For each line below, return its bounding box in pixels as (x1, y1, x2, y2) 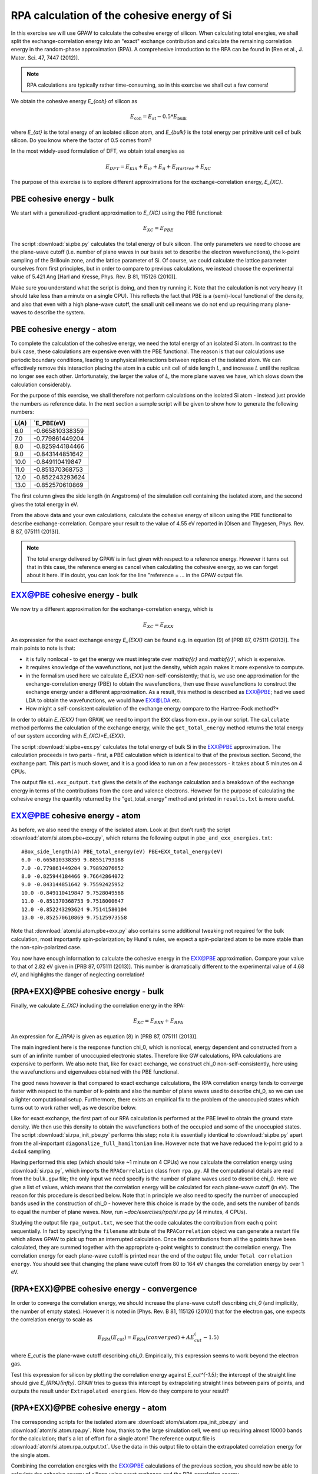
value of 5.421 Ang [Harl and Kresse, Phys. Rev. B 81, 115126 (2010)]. (11, 273, 177, 280)
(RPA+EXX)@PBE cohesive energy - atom (11, 1403, 167, 1413)
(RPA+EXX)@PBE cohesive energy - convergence (11, 1284, 197, 1294)
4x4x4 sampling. (11, 1148, 52, 1155)
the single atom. (11, 1451, 50, 1459)
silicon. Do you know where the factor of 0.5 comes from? (11, 137, 152, 144)
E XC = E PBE (143, 225, 174, 233)
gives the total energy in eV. (11, 501, 79, 508)
